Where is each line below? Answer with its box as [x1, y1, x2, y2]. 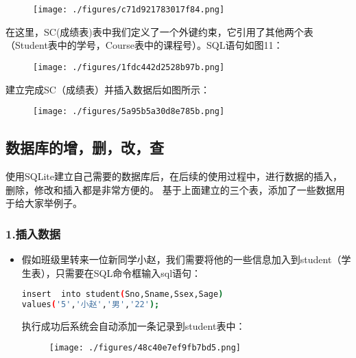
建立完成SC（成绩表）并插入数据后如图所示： [5, 82, 210, 96]
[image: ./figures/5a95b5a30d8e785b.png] [33, 107, 225, 117]
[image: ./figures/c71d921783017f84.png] [33, 5, 225, 14]
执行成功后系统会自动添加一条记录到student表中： [21, 318, 246, 333]
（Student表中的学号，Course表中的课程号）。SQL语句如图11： [5, 38, 283, 52]
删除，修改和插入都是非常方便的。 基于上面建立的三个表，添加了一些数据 [5, 182, 335, 197]
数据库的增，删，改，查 [5, 137, 164, 158]
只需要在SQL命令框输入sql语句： [55, 265, 202, 280]
